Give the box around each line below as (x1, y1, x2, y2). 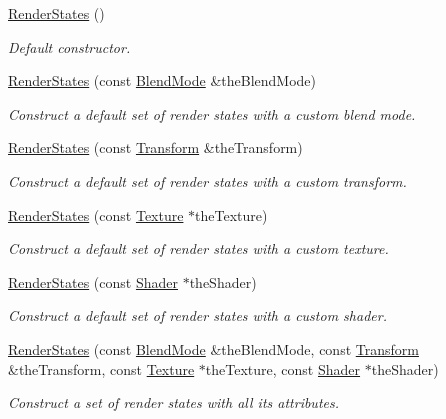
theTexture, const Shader (205, 358, 361, 379)
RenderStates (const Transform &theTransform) (8, 137, 303, 158)
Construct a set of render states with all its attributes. (8, 392, 340, 413)
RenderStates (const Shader (8, 271, 178, 292)
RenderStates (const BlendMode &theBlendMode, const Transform (8, 338, 419, 359)
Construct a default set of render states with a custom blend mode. (8, 103, 416, 124)
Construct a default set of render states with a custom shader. (8, 305, 387, 326)
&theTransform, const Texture (8, 358, 195, 379)
